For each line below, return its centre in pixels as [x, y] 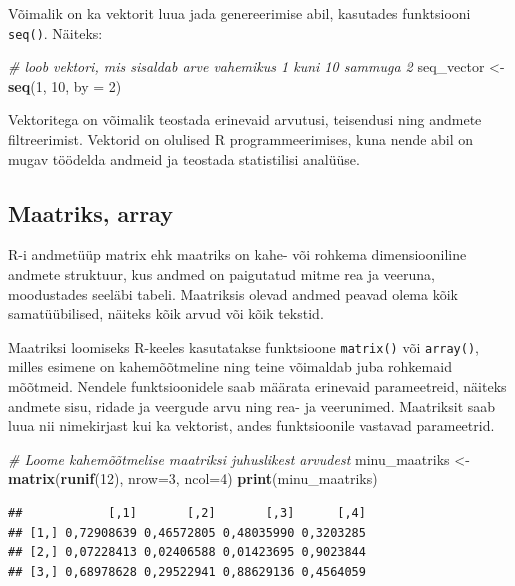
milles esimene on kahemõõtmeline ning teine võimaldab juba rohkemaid [230, 366]
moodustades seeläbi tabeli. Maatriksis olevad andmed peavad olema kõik [233, 293]
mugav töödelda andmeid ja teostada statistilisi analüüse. [184, 158]
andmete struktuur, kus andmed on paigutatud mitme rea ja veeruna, [221, 274]
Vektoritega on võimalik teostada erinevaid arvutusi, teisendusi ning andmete [245, 119]
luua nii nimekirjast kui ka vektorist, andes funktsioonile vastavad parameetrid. [251, 425]
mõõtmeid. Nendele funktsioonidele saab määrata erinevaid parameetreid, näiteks [257, 386]
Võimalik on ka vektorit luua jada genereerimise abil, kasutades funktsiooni [239, 13]
